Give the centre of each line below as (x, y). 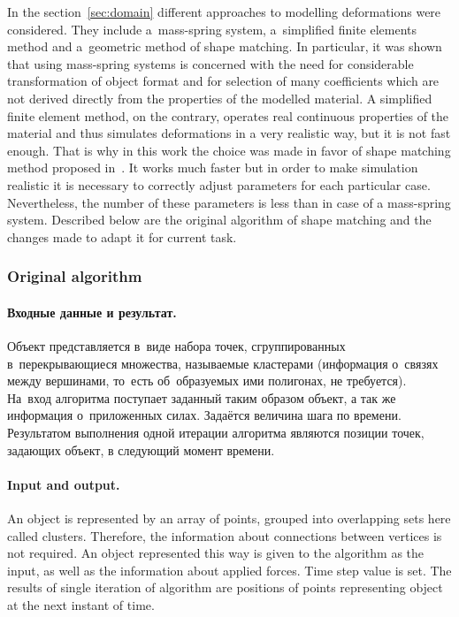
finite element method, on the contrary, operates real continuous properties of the (228, 115)
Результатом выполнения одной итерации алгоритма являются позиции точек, (216, 432)
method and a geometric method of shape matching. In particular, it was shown (225, 46)
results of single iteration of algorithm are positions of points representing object (225, 587)
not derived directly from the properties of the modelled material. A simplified (220, 98)
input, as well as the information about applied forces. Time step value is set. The (229, 570)
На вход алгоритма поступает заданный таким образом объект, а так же (202, 397)
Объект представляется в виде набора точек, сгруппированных (176, 345)
